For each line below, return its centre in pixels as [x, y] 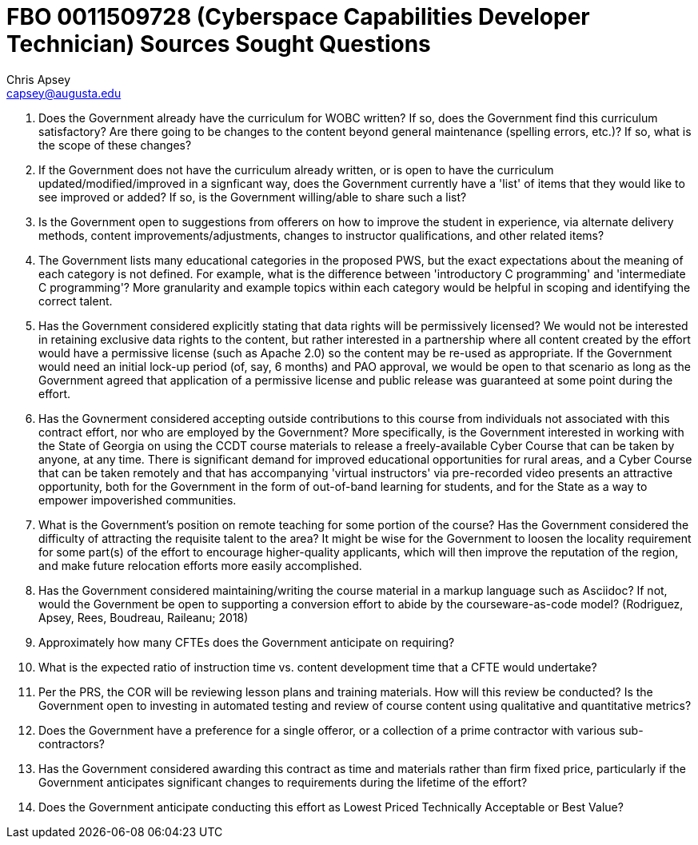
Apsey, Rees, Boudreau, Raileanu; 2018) [144, 617]
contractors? [72, 743]
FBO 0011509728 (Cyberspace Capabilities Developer [298, 17]
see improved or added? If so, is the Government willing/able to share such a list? [253, 197]
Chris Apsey [39, 79]
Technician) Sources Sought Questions [219, 44]
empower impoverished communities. [138, 500]
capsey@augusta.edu [64, 93]
